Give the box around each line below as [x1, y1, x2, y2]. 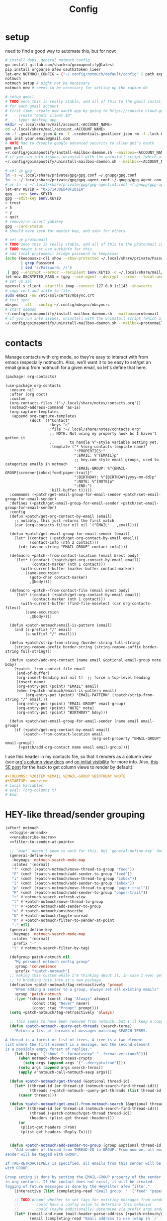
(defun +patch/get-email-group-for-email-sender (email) [9, 531, 130, 536]
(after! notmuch [5, 826, 39, 831]
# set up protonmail [5, 238, 48, 243]
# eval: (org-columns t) [5, 788, 57, 793]
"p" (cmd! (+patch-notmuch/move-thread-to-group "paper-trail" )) [11, 885, 150, 890]
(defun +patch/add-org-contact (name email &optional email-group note [9, 657, 162, 663]
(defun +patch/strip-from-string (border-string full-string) [9, 640, 141, 645]
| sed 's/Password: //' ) [20, 265, 72, 270]
